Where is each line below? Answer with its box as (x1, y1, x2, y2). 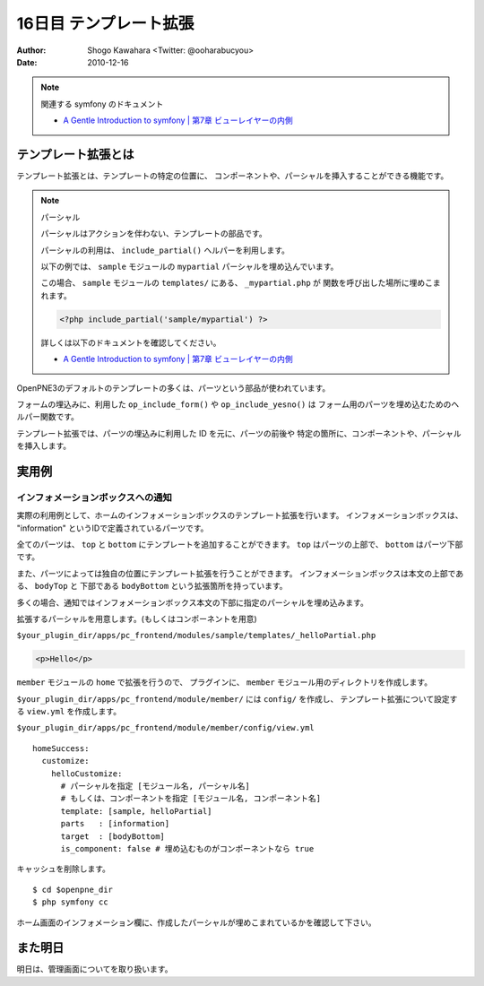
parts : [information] (60, 818, 170, 829)
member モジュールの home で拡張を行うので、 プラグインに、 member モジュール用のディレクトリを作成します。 (16, 677, 433, 688)
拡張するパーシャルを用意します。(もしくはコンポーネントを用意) (16, 613, 257, 624)
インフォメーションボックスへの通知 (16, 491, 172, 504)
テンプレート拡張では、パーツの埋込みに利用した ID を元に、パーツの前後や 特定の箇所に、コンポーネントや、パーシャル (16, 428, 462, 438)
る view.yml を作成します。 (16, 706, 121, 717)
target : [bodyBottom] (60, 831, 166, 842)
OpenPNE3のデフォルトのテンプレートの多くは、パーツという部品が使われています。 (16, 382, 331, 394)
